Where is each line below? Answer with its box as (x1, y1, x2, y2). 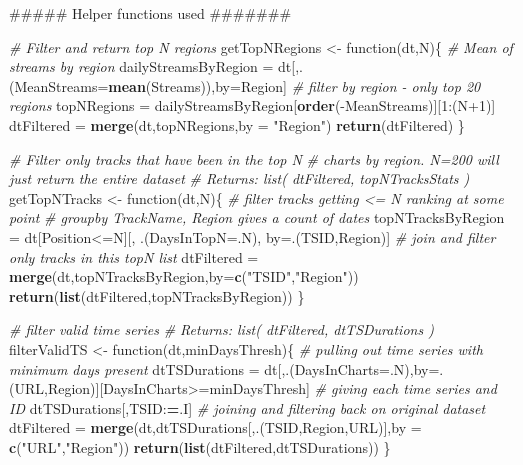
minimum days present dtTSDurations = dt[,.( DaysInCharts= (9, 358, 390, 379)
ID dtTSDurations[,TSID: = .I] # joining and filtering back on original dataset (9, 397, 486, 418)
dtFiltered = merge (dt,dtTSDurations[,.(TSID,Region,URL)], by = (9, 417, 422, 438)
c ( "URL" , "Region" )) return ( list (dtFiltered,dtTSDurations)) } (9, 436, 391, 457)
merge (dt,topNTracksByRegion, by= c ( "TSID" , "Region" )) (9, 266, 359, 287)
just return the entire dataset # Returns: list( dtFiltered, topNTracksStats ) (9, 168, 470, 189)
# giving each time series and (314, 378, 497, 399)
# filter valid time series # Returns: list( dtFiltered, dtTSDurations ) (9, 319, 434, 340)
